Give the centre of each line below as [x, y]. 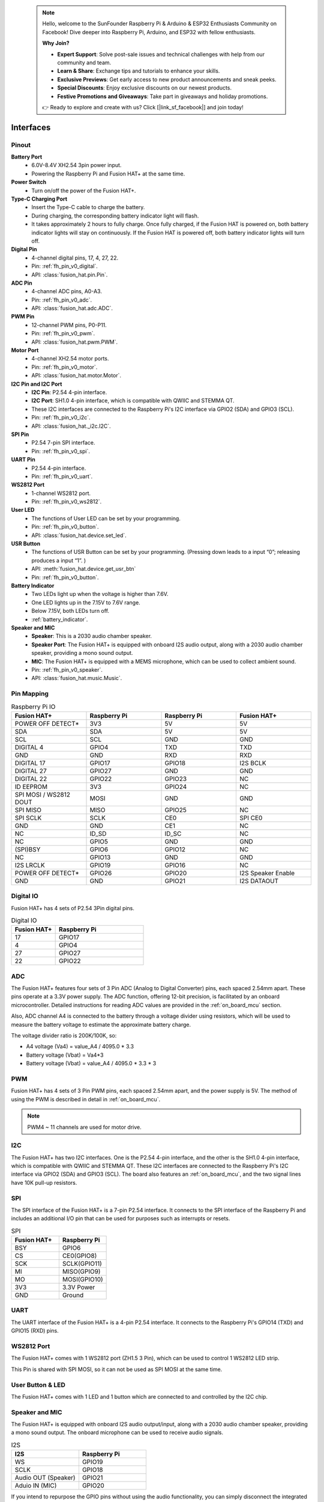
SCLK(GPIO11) [82, 1263]
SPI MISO [28, 810]
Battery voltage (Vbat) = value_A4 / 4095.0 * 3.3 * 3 [91, 1063]
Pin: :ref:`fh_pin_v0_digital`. [65, 266]
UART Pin [23, 460]
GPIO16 [175, 865]
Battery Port [27, 157]
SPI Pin [20, 434]
